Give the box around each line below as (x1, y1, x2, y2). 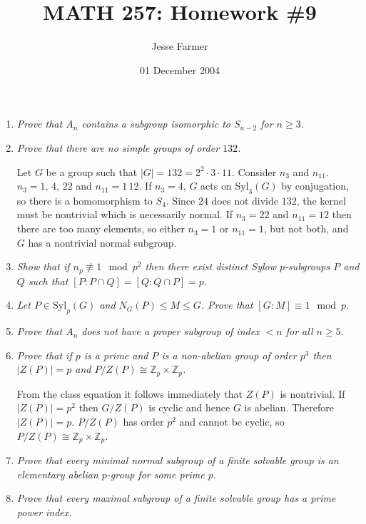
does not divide (211, 192, 279, 207)
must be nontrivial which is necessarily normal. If (16, 207, 233, 222)
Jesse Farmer (151, 38, 208, 53)
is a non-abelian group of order (161, 347, 297, 362)
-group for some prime (106, 466, 205, 481)
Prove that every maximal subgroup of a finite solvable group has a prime (16, 490, 336, 505)
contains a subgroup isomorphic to (81, 116, 230, 131)
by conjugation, (281, 178, 349, 193)
